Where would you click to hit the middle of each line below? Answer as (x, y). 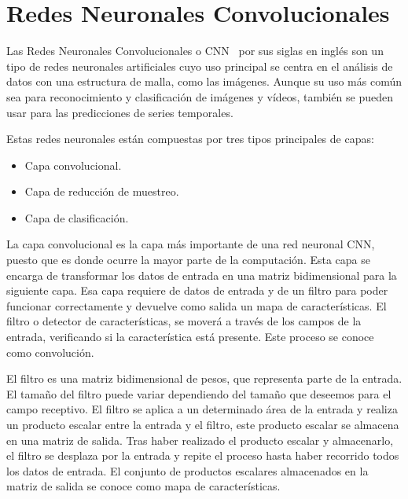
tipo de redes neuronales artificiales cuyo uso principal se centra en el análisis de (200, 66)
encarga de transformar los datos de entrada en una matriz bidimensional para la (202, 275)
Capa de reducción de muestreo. (102, 191)
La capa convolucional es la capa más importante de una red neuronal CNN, (191, 244)
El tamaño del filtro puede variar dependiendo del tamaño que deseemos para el (199, 393)
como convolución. (50, 352)
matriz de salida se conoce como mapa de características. (143, 486)
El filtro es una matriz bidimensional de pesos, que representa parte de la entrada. (204, 378)
